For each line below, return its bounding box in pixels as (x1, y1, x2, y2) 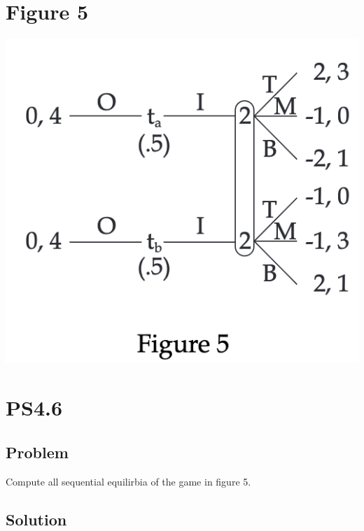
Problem (6, 441, 69, 462)
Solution (6, 508, 67, 530)
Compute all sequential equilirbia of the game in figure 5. (6, 474, 251, 488)
